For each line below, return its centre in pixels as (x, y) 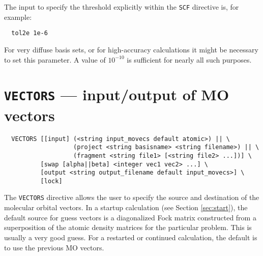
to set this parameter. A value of (55, 59)
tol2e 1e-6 (30, 33)
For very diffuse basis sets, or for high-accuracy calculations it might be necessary (131, 49)
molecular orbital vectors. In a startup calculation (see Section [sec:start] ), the (126, 207)
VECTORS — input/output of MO (117, 94)
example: (18, 17)
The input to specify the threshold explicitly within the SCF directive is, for (122, 7)
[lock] (51, 181)
